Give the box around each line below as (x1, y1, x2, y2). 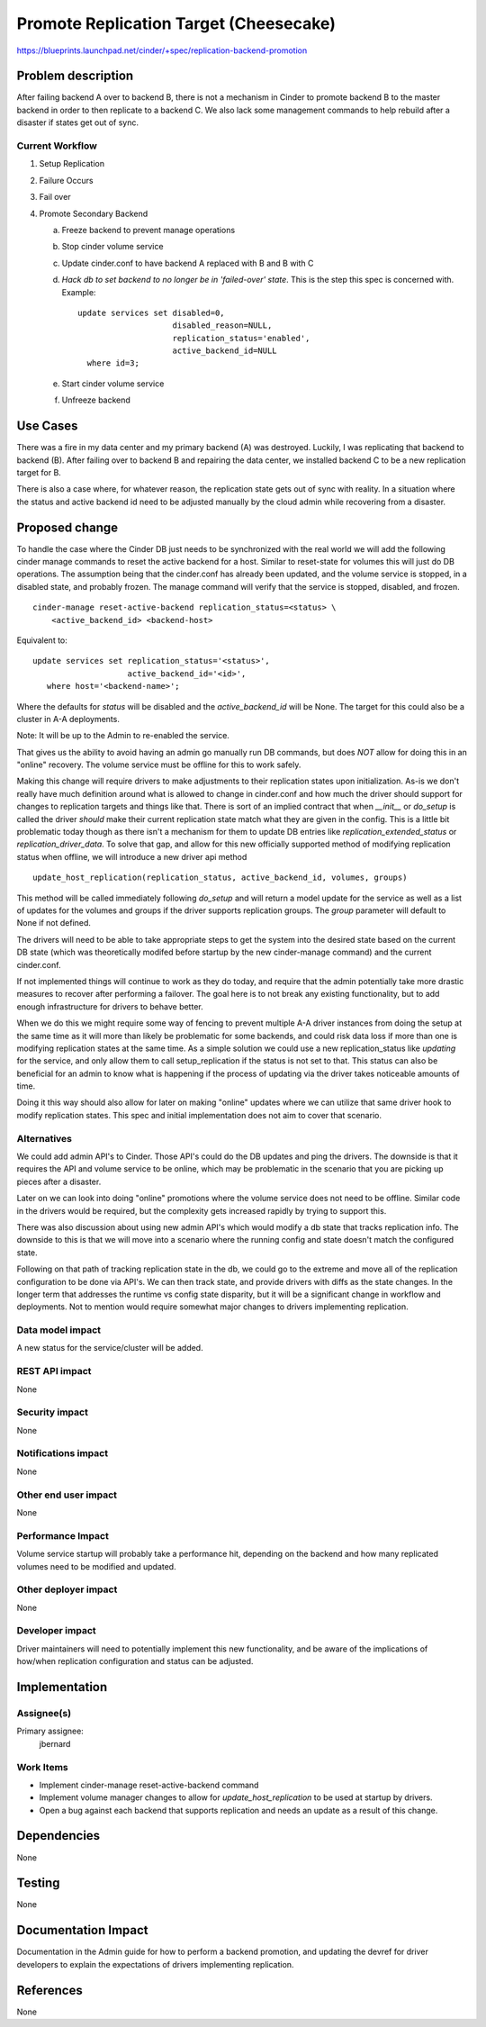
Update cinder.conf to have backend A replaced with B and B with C (61, 258, 314, 268)
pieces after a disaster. (16, 1176, 102, 1187)
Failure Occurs (39, 175, 94, 186)
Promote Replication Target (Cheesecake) (16, 14, 337, 33)
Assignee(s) (16, 1706, 72, 1719)
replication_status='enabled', (172, 333, 310, 343)
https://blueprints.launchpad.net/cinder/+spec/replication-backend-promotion (16, 45, 308, 56)
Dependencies (16, 1828, 101, 1843)
